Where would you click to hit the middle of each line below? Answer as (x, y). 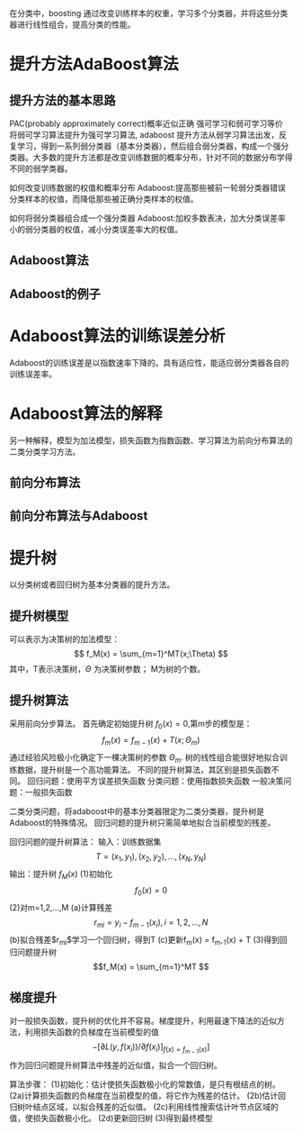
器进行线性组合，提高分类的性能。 (72, 24)
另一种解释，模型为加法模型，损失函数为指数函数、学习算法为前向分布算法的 (151, 440)
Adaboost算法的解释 (86, 413)
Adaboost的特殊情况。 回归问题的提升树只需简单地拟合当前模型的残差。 (142, 823)
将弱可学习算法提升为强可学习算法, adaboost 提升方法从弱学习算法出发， (144, 135)
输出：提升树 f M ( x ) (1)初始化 (61, 874)
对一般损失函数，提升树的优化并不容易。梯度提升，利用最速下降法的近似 (143, 1021)
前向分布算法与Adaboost (79, 516)
